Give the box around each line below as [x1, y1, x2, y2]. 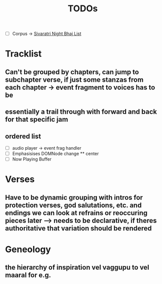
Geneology [5, 244, 51, 255]
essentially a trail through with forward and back [5, 108, 157, 116]
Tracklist [5, 48, 42, 60]
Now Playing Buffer [12, 156, 52, 162]
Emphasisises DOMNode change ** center [12, 151, 99, 157]
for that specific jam [5, 115, 68, 124]
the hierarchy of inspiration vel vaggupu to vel [5, 263, 149, 272]
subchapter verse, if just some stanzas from [5, 75, 144, 84]
